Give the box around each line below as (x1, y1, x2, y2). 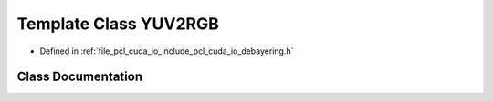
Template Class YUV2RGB (16, 14, 219, 34)
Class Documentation (16, 69, 143, 85)
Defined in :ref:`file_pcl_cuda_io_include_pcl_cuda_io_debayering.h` (39, 45, 294, 56)
